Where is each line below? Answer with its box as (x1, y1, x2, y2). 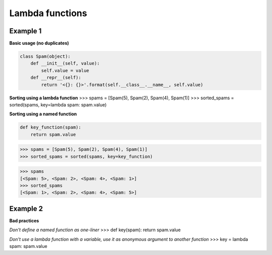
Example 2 (9, 204, 43, 213)
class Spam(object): (20, 53, 71, 59)
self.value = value (41, 68, 89, 73)
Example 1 (9, 27, 42, 35)
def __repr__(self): (30, 75, 82, 81)
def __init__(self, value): (30, 60, 100, 67)
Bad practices (9, 217, 39, 224)
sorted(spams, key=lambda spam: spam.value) (9, 101, 107, 108)
